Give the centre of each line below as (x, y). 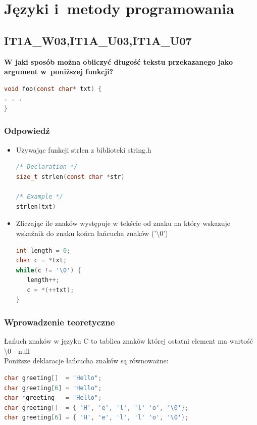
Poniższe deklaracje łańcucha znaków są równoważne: (86, 361)
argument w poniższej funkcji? (59, 72)
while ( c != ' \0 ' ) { (48, 270)
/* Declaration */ (47, 167)
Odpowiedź (27, 131)
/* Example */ (39, 197)
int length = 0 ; (43, 250)
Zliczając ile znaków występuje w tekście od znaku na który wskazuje (123, 223)
